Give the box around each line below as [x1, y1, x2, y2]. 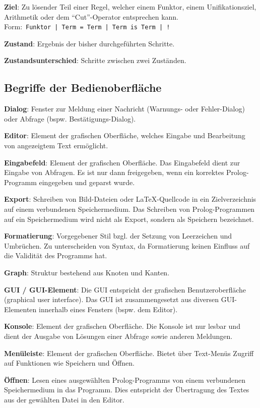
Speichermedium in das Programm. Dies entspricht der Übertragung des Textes [4, 384, 249, 395]
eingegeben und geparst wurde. [39, 177, 135, 187]
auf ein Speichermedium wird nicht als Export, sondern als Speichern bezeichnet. [4, 213, 254, 224]
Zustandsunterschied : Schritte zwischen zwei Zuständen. [4, 55, 186, 66]
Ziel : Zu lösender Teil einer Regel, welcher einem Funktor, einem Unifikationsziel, [4, 2, 256, 12]
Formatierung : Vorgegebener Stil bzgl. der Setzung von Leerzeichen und [4, 230, 232, 241]
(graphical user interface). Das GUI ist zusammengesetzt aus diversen [4, 294, 219, 305]
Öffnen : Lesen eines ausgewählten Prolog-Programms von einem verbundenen [4, 374, 246, 385]
